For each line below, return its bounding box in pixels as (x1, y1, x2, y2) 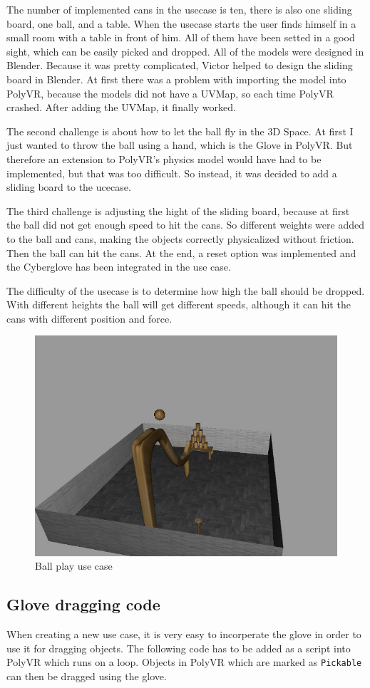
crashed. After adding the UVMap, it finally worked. (6, 100, 236, 115)
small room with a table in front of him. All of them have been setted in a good (6, 30, 355, 45)
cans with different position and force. (6, 311, 173, 325)
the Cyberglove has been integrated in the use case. (6, 259, 231, 274)
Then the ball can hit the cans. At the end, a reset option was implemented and (6, 245, 356, 260)
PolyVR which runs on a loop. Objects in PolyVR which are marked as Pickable (6, 655, 362, 669)
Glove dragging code (6, 593, 160, 615)
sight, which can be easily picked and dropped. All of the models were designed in (6, 43, 364, 58)
